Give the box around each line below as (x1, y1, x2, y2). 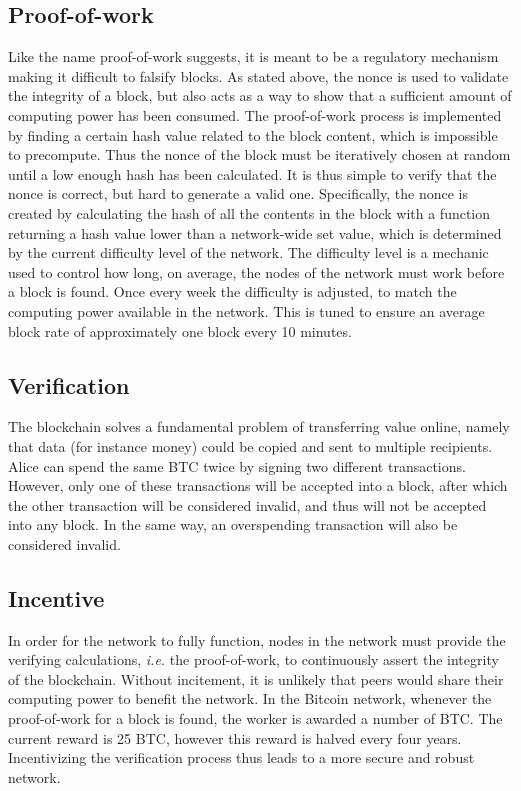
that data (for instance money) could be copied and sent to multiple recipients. (8, 435, 493, 456)
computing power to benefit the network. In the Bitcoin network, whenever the (8, 688, 492, 709)
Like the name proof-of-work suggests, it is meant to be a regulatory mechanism (8, 46, 499, 67)
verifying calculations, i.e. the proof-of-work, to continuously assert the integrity (8, 649, 499, 670)
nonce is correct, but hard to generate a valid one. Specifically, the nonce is (8, 183, 468, 204)
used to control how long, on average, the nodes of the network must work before (8, 261, 505, 282)
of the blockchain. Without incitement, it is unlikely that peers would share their (8, 668, 504, 689)
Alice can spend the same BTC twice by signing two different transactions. (8, 455, 466, 476)
